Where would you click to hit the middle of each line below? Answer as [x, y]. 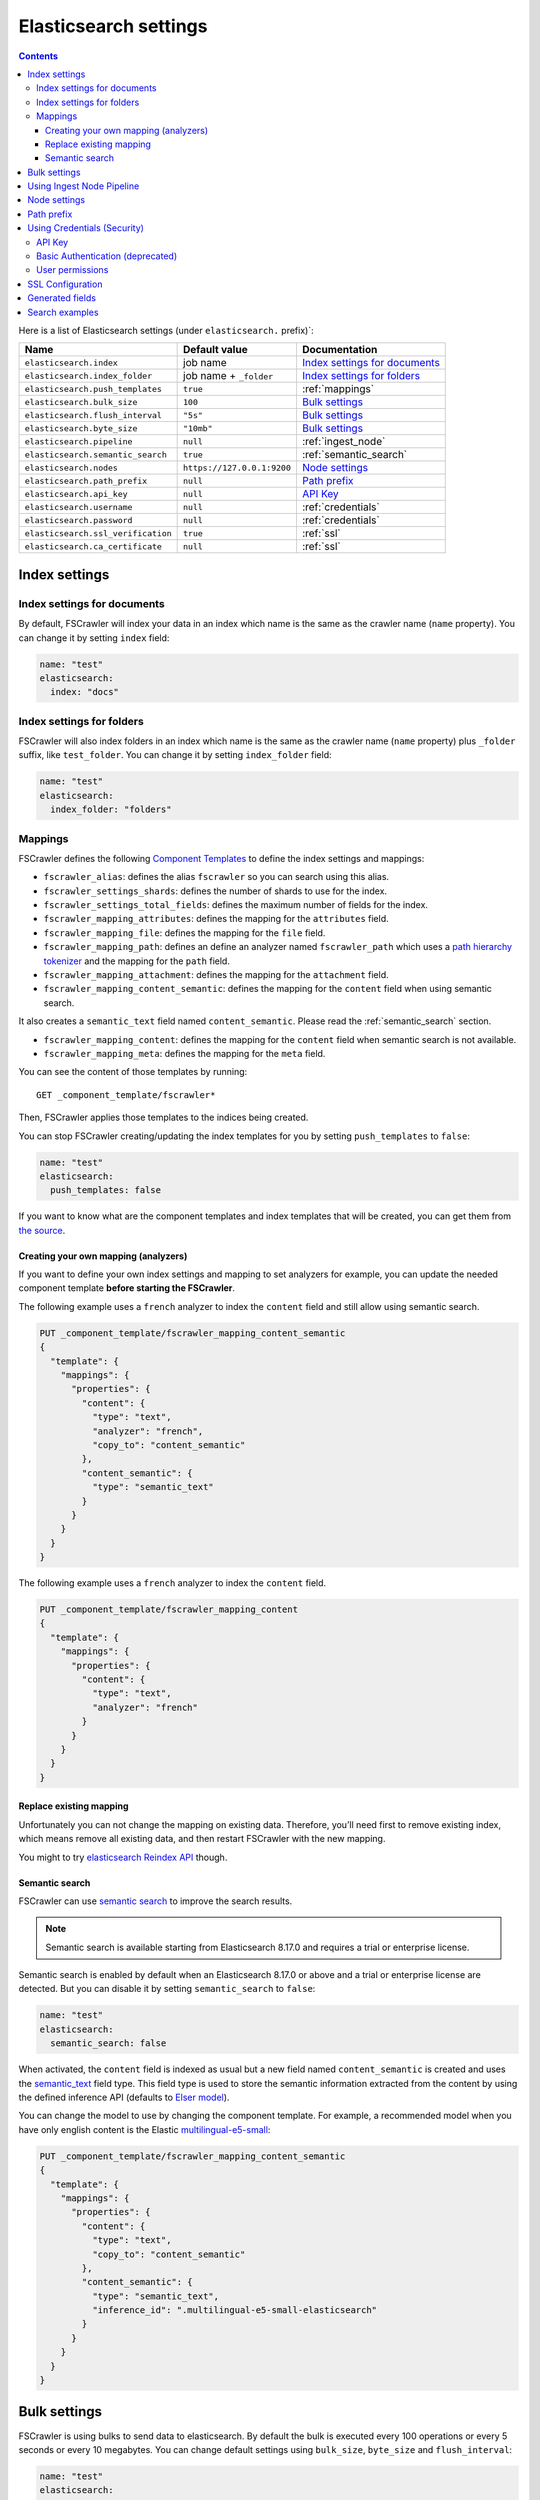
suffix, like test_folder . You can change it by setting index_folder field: [175, 755]
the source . [42, 1230]
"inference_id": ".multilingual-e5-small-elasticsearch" [234, 2310]
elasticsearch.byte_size [81, 428]
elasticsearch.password [78, 520]
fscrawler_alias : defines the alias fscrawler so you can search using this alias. [216, 877]
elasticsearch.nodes [71, 467]
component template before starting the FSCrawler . [126, 1288]
